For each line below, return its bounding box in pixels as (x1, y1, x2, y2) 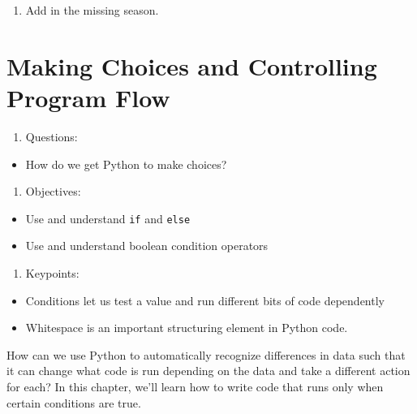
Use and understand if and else (25, 209, 191, 226)
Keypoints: (25, 264, 80, 281)
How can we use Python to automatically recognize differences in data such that (6, 346, 406, 363)
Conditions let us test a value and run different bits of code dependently (25, 291, 385, 308)
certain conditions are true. (6, 394, 141, 411)
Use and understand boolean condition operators (25, 237, 269, 254)
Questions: (25, 127, 78, 144)
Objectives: (25, 183, 81, 200)
